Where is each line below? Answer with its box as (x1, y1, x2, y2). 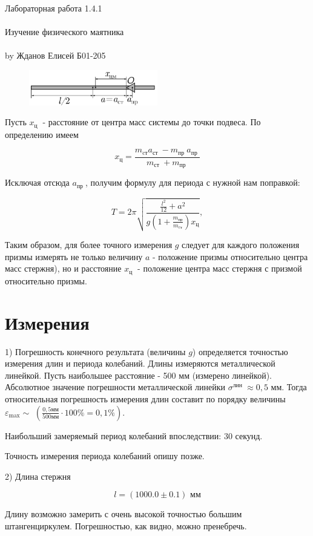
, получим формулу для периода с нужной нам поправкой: (85, 176, 300, 189)
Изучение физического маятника (5, 25, 124, 38)
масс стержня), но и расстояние (5, 262, 122, 275)
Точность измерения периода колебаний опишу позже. (5, 449, 205, 462)
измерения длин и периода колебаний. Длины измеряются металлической (5, 357, 275, 370)
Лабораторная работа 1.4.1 (5, 2, 102, 14)
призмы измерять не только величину (5, 250, 143, 263)
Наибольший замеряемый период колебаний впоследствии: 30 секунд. (5, 429, 263, 442)
